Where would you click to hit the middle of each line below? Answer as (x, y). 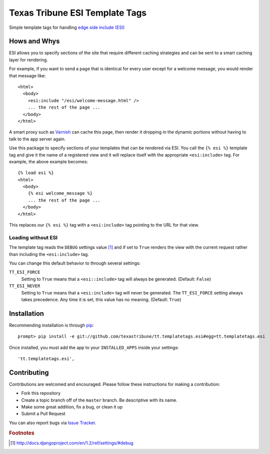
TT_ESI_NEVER (25, 286)
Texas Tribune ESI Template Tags (78, 13)
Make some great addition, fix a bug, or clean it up (72, 407)
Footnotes (22, 433)
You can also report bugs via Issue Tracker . (53, 423)
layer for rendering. (29, 60)
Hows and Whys (34, 41)
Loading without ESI (33, 237)
